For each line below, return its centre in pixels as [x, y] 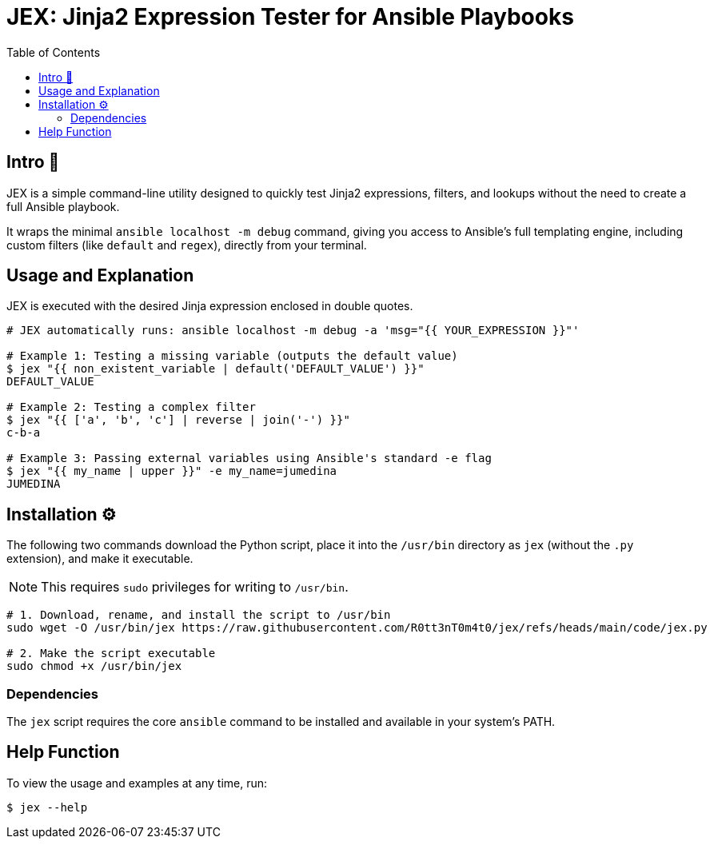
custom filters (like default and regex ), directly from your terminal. [187, 245]
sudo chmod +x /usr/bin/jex [94, 666]
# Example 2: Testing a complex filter [131, 407]
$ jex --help [47, 807]
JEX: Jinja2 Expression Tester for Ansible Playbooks [290, 17]
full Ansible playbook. [63, 206]
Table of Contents [54, 52]
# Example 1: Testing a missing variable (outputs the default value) [232, 356]
